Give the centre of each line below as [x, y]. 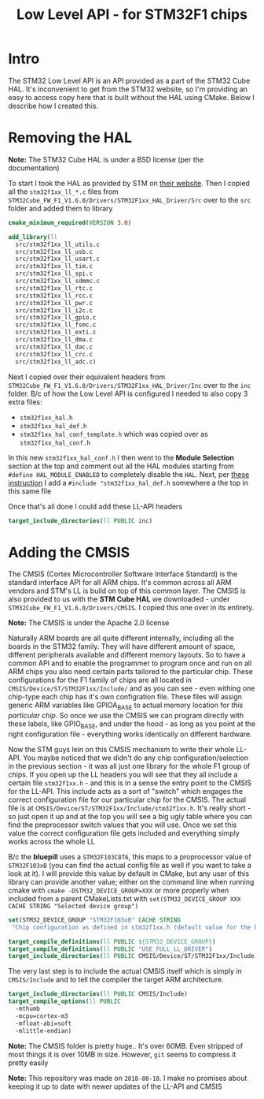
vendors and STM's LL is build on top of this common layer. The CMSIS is [127, 591]
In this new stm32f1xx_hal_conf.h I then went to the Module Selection [121, 457]
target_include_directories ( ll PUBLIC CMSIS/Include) [98, 994]
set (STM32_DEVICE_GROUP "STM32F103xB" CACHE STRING [94, 920]
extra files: [25, 402]
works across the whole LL [52, 841]
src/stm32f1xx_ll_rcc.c [54, 296]
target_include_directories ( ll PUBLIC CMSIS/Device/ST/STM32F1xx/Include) [133, 956]
